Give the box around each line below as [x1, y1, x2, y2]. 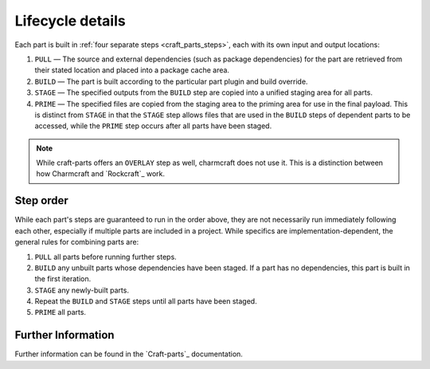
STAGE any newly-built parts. [34, 285, 129, 295]
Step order [14, 194, 69, 207]
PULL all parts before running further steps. [34, 252, 177, 261]
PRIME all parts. [34, 308, 87, 317]
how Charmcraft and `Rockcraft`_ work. [36, 169, 166, 179]
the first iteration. [34, 274, 92, 284]
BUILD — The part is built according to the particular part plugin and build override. [34, 77, 308, 86]
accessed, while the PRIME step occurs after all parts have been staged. [34, 121, 272, 131]
